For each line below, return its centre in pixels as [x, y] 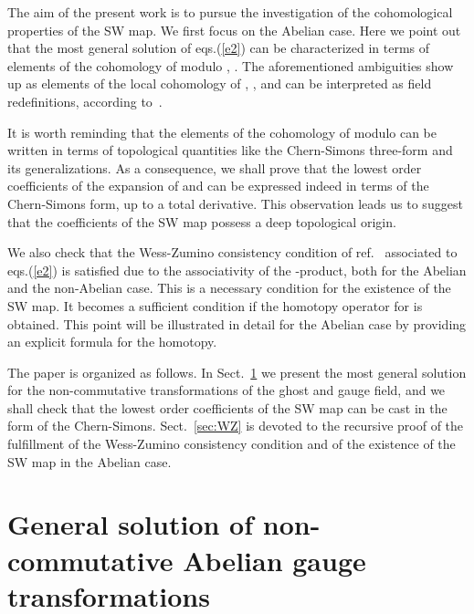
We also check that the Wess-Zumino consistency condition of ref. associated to [232, 252]
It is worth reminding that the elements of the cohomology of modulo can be [222, 132]
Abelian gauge [274, 560]
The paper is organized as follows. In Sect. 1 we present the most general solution [237, 372]
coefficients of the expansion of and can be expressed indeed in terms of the [218, 186]
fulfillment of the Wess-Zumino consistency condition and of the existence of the [232, 444]
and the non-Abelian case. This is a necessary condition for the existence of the [229, 288]
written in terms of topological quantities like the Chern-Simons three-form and [230, 150]
